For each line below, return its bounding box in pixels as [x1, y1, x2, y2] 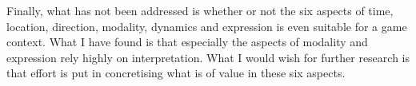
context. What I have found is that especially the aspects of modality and [6, 33, 368, 50]
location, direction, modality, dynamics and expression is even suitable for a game [6, 18, 407, 34]
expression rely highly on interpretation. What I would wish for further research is [6, 49, 410, 65]
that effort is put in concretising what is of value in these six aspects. [6, 64, 346, 81]
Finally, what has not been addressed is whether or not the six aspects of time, [6, 2, 394, 18]
